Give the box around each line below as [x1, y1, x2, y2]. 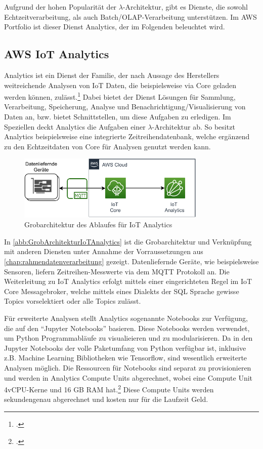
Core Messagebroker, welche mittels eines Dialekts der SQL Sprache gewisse [4, 285, 239, 296]
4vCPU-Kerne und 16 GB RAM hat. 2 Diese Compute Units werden [4, 383, 214, 394]
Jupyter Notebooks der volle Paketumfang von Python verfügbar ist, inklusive [4, 342, 246, 353]
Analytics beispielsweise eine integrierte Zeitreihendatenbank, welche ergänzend [4, 131, 250, 142]
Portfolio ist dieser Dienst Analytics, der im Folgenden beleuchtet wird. [4, 21, 225, 32]
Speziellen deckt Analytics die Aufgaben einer [4, 121, 146, 132]
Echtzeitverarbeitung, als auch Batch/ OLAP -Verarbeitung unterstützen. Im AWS [4, 11, 257, 22]
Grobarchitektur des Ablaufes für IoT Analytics [24, 219, 172, 230]
